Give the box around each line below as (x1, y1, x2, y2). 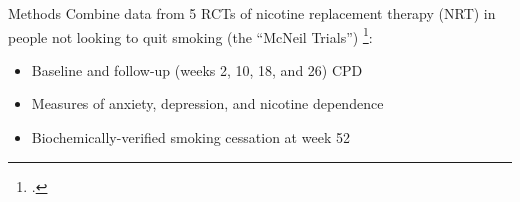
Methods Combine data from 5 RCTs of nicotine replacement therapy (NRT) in (8, 3, 496, 23)
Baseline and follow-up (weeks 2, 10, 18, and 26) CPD (31, 59, 363, 80)
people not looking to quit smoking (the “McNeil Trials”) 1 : (8, 23, 373, 47)
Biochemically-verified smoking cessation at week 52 (31, 127, 350, 148)
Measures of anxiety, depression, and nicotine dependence (31, 93, 384, 114)
